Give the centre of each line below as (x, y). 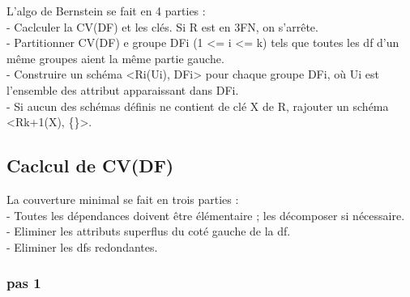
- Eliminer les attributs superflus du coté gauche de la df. (149, 231)
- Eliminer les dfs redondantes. (82, 246)
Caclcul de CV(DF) (90, 165)
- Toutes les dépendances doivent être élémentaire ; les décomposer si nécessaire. (206, 215)
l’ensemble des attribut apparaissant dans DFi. (123, 89)
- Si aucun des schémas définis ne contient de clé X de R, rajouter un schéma (198, 106)
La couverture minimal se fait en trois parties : (123, 199)
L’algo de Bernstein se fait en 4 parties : (106, 11)
